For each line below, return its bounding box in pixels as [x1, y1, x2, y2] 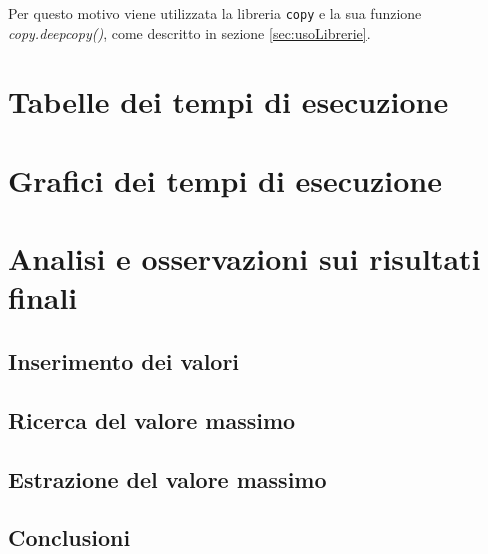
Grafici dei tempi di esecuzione [8, 159, 443, 200]
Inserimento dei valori [8, 345, 240, 376]
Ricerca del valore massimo [8, 404, 296, 435]
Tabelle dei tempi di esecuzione [8, 81, 449, 122]
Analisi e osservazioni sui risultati [8, 238, 481, 279]
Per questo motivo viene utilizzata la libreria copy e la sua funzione [8, 3, 422, 23]
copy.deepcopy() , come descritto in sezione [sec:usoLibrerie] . [8, 22, 371, 43]
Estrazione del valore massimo [8, 463, 327, 494]
